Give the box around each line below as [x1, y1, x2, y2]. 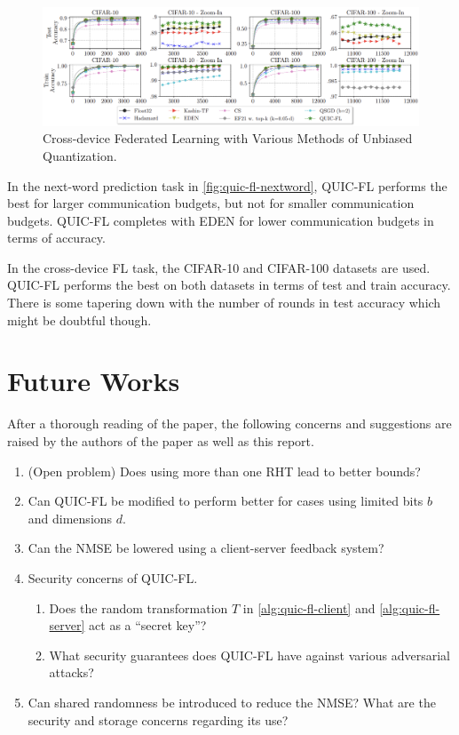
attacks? [49, 663, 94, 682]
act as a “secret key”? [89, 616, 207, 635]
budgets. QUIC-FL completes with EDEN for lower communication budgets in [7, 211, 434, 229]
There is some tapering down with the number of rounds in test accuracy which [7, 293, 441, 312]
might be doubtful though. [7, 310, 152, 329]
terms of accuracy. [7, 228, 106, 247]
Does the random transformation [49, 598, 228, 617]
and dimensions [28, 508, 113, 527]
